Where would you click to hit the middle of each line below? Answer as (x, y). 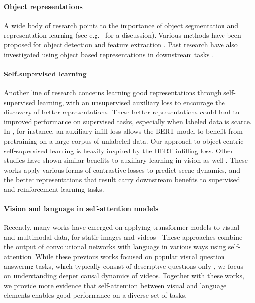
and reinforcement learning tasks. (54, 189)
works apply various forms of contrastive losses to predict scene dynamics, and (122, 170)
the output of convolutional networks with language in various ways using (115, 246)
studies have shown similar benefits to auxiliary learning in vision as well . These (126, 160)
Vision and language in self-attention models (81, 208)
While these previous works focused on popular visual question (130, 256)
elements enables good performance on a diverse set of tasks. (96, 295)
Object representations (43, 6)
